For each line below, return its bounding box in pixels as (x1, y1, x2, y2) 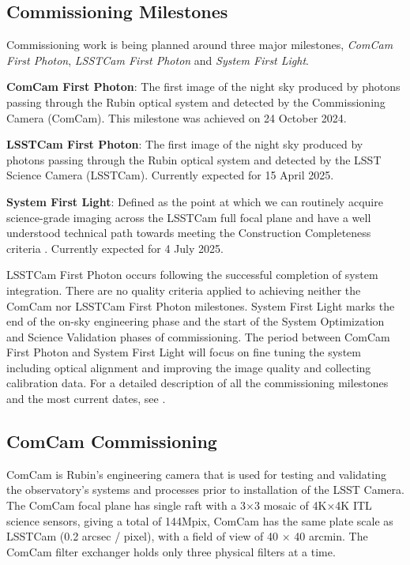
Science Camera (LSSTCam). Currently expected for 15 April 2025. (6, 167, 334, 183)
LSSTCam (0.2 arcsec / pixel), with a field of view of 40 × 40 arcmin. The (6, 528, 368, 544)
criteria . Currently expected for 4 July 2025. (6, 239, 224, 256)
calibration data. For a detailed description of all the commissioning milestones (6, 375, 389, 391)
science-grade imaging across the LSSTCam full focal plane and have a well (6, 209, 371, 225)
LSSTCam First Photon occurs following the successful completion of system (6, 266, 378, 283)
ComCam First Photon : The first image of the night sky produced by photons (6, 78, 401, 95)
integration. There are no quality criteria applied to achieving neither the (6, 281, 361, 298)
